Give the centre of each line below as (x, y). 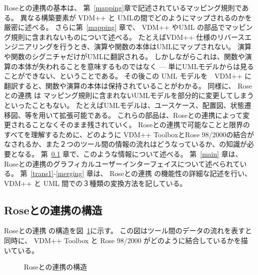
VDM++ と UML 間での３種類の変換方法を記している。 (95, 183)
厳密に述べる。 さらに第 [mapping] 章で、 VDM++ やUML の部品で (115, 27)
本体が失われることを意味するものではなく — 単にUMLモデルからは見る (136, 66)
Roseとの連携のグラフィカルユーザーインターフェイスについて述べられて (122, 163)
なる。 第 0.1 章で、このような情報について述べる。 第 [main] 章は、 (130, 153)
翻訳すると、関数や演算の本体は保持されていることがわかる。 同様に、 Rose (128, 85)
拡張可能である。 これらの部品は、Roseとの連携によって (151, 115)
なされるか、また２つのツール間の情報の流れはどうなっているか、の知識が (126, 144)
